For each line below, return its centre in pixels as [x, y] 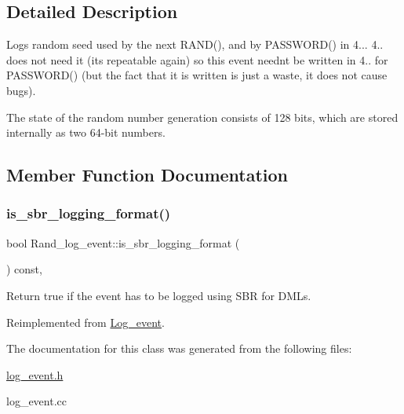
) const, [24, 269]
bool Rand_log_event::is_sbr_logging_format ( [123, 242]
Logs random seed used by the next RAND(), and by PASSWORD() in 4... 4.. [195, 44]
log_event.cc [36, 401]
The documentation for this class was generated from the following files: [179, 348]
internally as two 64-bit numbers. [86, 132]
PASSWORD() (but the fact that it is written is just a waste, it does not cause [197, 75]
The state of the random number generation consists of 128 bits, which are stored [202, 117]
